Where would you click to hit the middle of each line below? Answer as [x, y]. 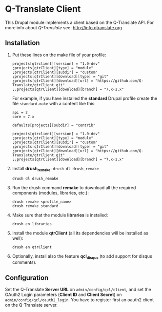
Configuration [27, 278]
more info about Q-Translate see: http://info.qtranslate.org [63, 27]
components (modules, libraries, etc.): [51, 193]
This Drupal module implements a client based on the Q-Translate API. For [80, 22]
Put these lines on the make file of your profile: [59, 55]
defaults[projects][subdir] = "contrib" [54, 125]
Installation [22, 43]
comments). [24, 262]
